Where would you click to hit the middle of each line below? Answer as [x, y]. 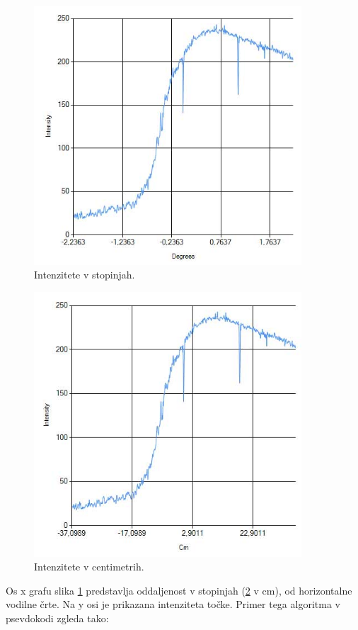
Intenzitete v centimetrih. [89, 567]
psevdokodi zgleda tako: [57, 618]
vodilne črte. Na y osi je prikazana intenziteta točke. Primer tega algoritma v [173, 604]
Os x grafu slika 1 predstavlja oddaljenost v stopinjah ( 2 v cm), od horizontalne [179, 590]
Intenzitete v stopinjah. [85, 275]
